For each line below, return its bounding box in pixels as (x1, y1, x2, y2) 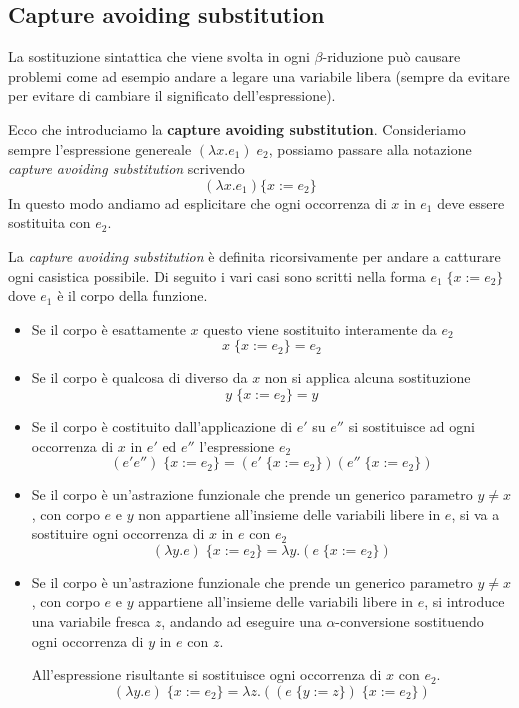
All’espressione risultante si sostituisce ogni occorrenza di (31, 664, 382, 685)
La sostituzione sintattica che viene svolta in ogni (8, 46, 310, 67)
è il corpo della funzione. (57, 285, 208, 306)
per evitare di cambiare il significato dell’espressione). (8, 85, 336, 106)
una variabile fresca (31, 611, 151, 632)
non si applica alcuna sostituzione (264, 367, 471, 388)
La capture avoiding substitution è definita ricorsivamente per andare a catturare (8, 245, 501, 266)
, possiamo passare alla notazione (268, 138, 472, 159)
